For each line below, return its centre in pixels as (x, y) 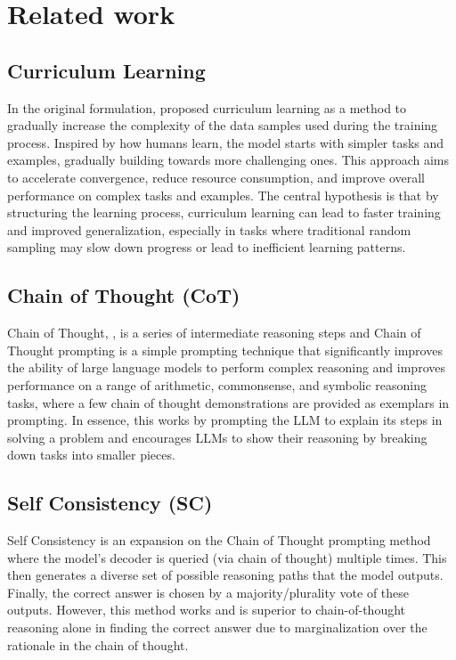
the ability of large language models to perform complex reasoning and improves (226, 367)
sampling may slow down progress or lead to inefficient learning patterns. (207, 247)
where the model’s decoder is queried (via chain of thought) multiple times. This (227, 557)
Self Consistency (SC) (110, 503)
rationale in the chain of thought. (98, 644)
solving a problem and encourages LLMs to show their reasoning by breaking (217, 437)
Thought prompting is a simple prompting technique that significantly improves (225, 350)
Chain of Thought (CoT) (124, 295)
